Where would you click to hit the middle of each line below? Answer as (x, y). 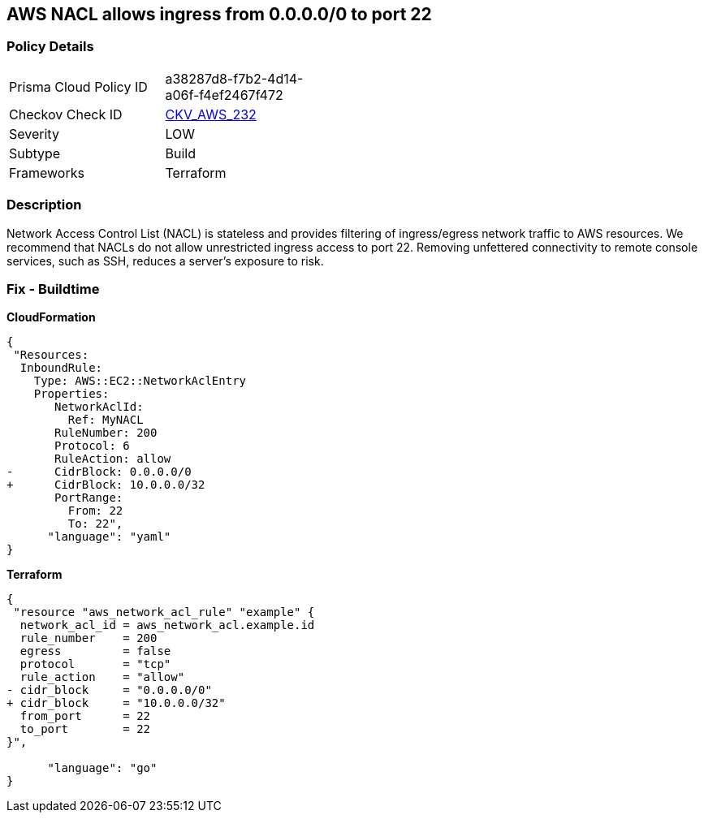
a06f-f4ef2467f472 (224, 95)
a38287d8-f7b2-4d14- (234, 78)
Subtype (35, 153)
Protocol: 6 (92, 446)
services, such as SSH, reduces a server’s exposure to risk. (165, 261)
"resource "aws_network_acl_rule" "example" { (164, 612)
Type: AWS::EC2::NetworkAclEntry (140, 381)
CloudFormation (51, 317)
